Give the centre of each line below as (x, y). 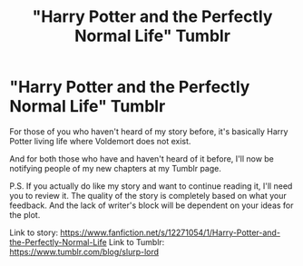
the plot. (25, 214)
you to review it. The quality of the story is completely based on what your (148, 195)
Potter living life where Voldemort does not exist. (100, 141)
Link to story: (34, 232)
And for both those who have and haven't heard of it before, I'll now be (142, 158)
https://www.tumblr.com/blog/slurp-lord (84, 251)
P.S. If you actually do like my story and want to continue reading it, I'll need (151, 186)
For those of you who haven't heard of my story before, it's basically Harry (149, 131)
